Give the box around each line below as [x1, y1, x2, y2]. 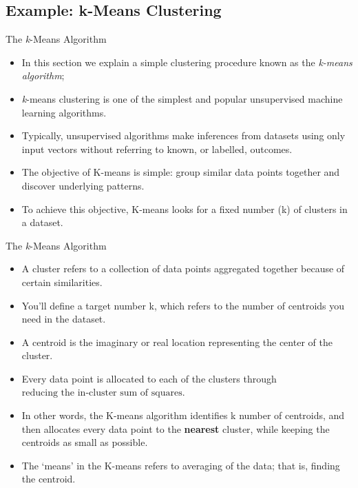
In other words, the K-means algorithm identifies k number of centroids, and [21, 408, 345, 423]
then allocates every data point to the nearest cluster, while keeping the [21, 421, 330, 436]
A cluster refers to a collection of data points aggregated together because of [21, 261, 345, 276]
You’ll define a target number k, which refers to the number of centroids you [21, 298, 345, 312]
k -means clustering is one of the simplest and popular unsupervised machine [21, 91, 343, 105]
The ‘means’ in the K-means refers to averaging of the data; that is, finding [21, 458, 340, 472]
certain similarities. [21, 274, 103, 289]
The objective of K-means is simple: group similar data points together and [21, 165, 340, 179]
